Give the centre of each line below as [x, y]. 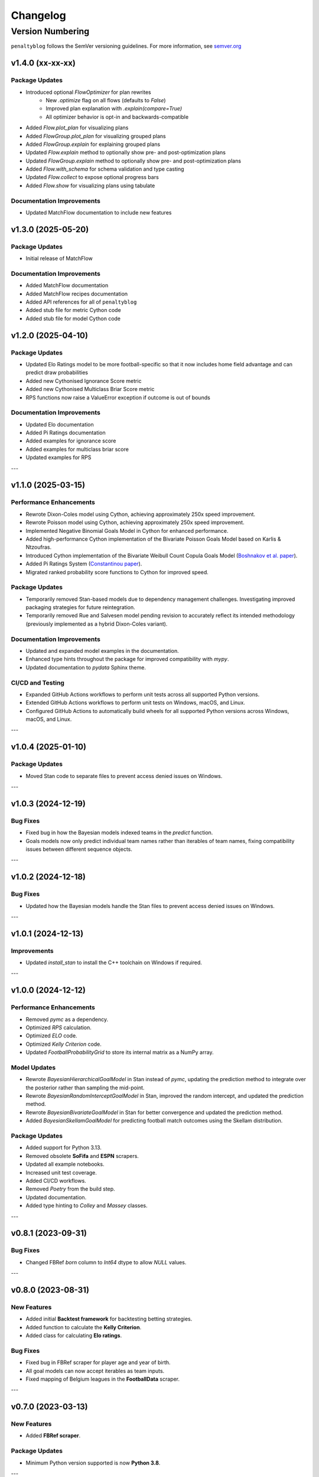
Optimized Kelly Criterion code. [64, 1044]
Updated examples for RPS [58, 457]
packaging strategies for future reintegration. [80, 607]
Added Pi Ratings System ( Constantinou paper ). [84, 564]
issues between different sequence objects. [79, 849]
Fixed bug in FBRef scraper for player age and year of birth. [98, 1362]
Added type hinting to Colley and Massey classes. [87, 1206]
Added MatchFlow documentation [67, 285]
